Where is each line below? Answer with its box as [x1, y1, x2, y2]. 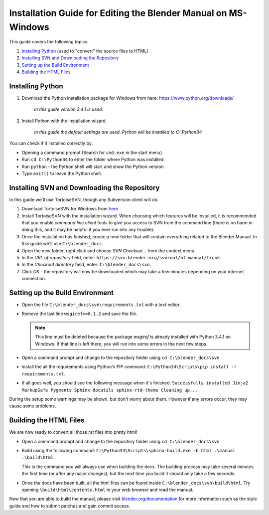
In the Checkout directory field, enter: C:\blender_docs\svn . [21, 262, 151, 268]
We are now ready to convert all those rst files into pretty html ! [9, 429, 137, 435]
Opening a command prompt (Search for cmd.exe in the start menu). [21, 150, 164, 156]
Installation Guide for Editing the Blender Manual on [9, 7, 227, 18]
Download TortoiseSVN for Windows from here [21, 206, 118, 212]
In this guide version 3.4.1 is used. [34, 106, 104, 112]
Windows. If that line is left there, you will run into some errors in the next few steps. [35, 341, 208, 346]
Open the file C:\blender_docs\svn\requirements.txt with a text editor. [21, 302, 181, 308]
